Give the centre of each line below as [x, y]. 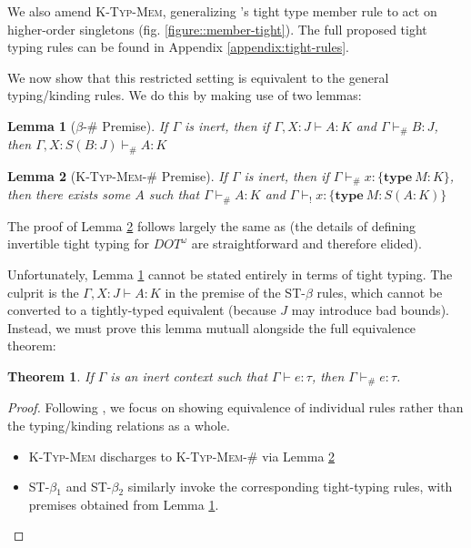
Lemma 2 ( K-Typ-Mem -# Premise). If [117, 175]
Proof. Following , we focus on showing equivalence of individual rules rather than [235, 407]
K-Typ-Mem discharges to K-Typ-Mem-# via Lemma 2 [182, 456]
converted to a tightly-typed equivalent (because [142, 310]
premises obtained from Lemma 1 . [124, 504]
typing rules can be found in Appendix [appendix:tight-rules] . [179, 47]
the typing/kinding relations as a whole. [119, 425]
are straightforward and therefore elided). [306, 244]
